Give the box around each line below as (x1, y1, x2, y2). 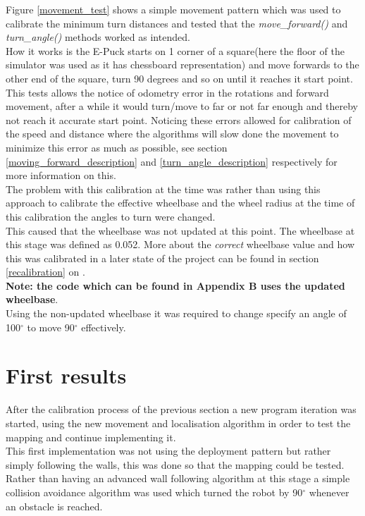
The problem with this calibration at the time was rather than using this (6, 181, 321, 196)
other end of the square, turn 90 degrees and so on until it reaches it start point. (6, 70, 353, 85)
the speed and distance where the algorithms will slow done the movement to (6, 126, 339, 141)
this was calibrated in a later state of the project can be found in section (6, 250, 319, 265)
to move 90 (27, 319, 75, 334)
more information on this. (6, 168, 116, 183)
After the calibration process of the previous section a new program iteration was (6, 402, 357, 417)
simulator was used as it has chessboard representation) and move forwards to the (6, 57, 359, 72)
